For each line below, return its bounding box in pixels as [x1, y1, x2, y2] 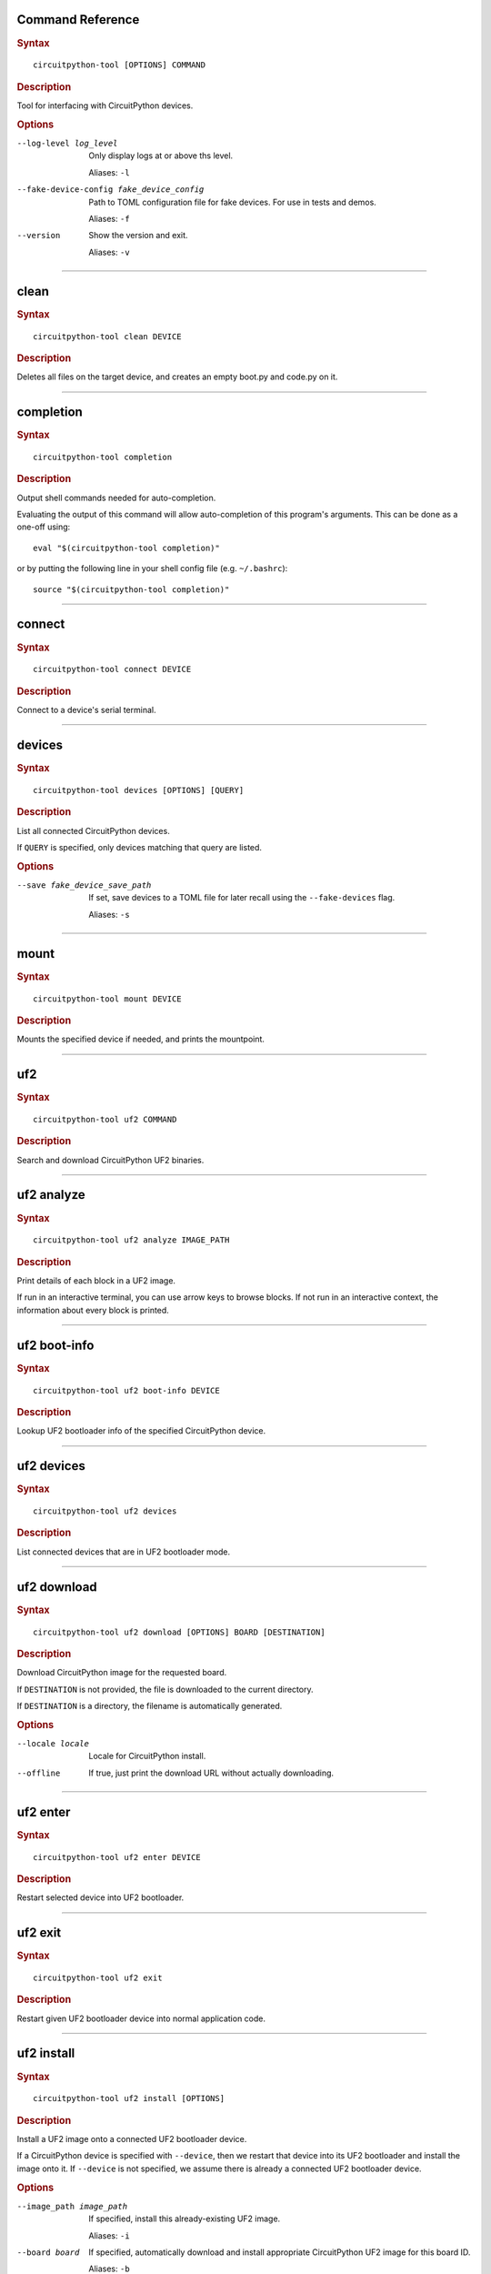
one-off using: [16, 521, 71, 532]
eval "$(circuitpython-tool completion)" [33, 542, 220, 553]
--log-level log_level [16, 138, 118, 149]
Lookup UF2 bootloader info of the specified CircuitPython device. [16, 1425, 266, 1436]
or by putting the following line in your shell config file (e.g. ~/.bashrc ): [16, 563, 288, 574]
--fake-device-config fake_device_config [16, 185, 205, 195]
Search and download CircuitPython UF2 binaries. [16, 1154, 205, 1165]
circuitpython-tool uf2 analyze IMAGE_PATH [33, 1235, 230, 1245]
